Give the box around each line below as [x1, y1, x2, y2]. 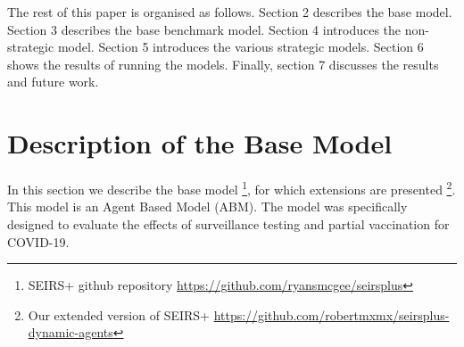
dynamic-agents [28, 323, 113, 342]
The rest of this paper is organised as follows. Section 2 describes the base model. [7, 3, 452, 21]
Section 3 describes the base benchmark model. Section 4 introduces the [7, 20, 402, 38]
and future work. [7, 72, 99, 91]
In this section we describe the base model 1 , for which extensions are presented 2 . [7, 178, 456, 198]
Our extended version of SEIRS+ [28, 305, 210, 324]
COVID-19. [7, 232, 70, 251]
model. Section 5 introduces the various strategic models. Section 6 [57, 37, 424, 56]
